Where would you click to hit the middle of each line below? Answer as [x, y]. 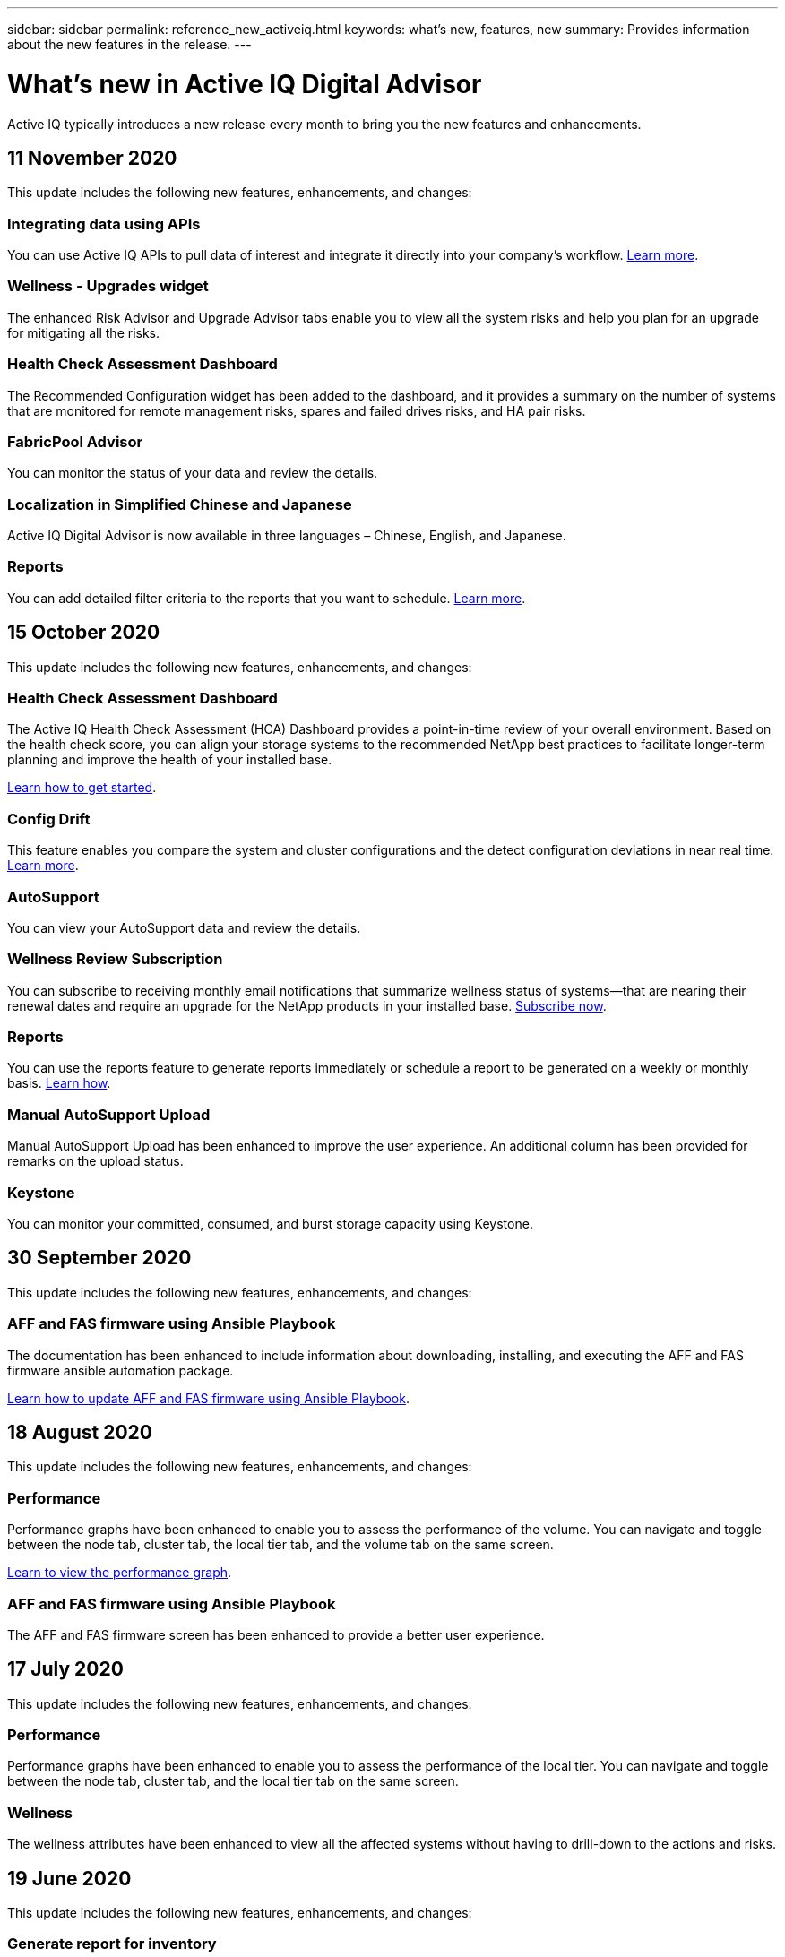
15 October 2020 [84, 633]
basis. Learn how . [59, 1083]
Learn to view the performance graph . [120, 1573]
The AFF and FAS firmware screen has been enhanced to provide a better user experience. [276, 1634]
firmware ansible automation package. [121, 1370]
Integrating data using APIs [104, 224]
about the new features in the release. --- [129, 44]
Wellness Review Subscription [115, 959]
